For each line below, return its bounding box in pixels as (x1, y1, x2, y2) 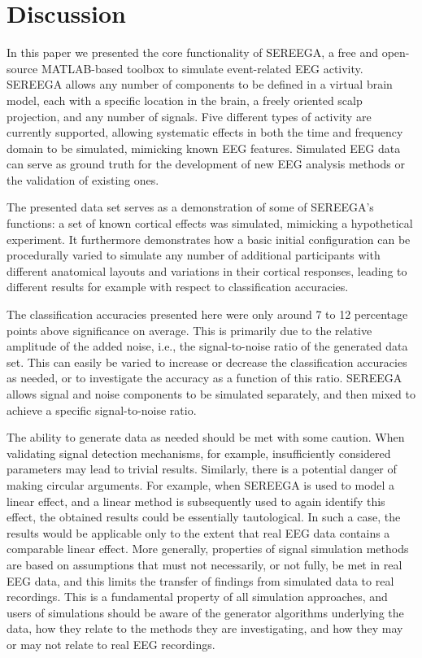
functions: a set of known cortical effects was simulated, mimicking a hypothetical (7, 215, 413, 232)
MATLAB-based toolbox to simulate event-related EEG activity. (41, 59, 363, 76)
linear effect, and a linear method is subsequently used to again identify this (7, 492, 385, 509)
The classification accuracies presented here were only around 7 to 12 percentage (7, 306, 408, 323)
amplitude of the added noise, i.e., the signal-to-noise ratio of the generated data (7, 338, 408, 355)
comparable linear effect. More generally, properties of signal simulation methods (7, 540, 409, 557)
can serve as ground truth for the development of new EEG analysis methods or (7, 155, 405, 172)
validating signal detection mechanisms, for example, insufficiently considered (7, 444, 391, 461)
